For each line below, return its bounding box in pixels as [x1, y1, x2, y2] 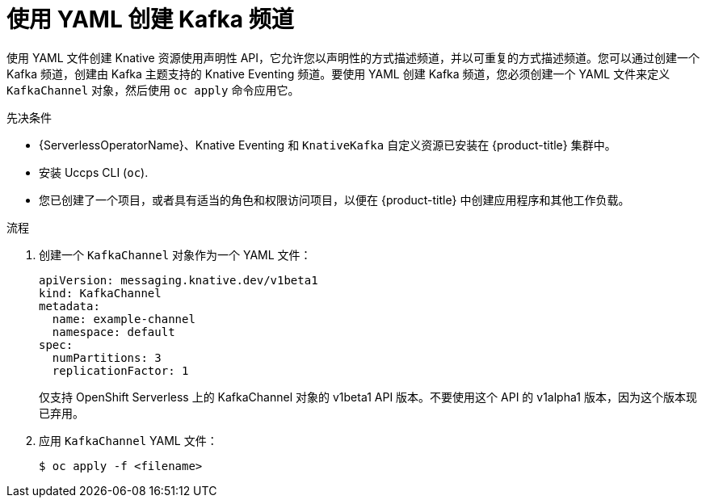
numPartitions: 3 [52, 351, 162, 364]
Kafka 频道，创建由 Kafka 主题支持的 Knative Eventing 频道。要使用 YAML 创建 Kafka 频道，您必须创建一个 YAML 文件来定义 [6, 66, 670, 81]
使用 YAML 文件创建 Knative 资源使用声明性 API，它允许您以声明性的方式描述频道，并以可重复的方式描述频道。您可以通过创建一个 [6, 50, 700, 65]
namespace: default [52, 325, 175, 338]
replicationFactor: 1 [52, 363, 189, 377]
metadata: [39, 299, 100, 313]
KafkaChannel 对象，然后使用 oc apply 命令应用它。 [6, 82, 300, 97]
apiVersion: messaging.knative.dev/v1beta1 [39, 273, 318, 287]
